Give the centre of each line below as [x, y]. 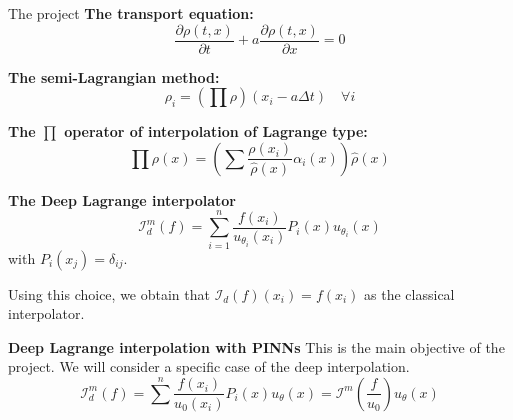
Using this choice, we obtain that [109, 293]
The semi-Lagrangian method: [114, 76]
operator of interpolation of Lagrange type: [216, 131]
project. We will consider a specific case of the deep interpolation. [209, 366]
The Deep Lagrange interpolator [122, 199]
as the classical [409, 293]
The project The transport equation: [131, 13]
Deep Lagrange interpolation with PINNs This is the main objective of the [256, 346]
